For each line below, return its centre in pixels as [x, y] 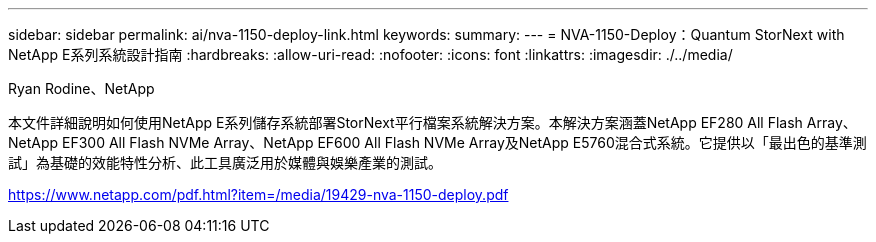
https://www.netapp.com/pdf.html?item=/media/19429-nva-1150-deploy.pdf [258, 194]
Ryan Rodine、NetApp [81, 88]
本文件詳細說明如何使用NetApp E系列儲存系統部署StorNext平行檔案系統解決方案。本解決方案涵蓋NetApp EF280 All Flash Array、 [432, 122]
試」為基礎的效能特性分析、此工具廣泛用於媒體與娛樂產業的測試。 [225, 162]
